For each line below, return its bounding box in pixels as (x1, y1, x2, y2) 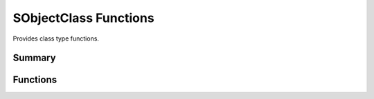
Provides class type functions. (12, 34, 100, 43)
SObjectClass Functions (12, 10, 155, 25)
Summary (12, 52, 56, 64)
